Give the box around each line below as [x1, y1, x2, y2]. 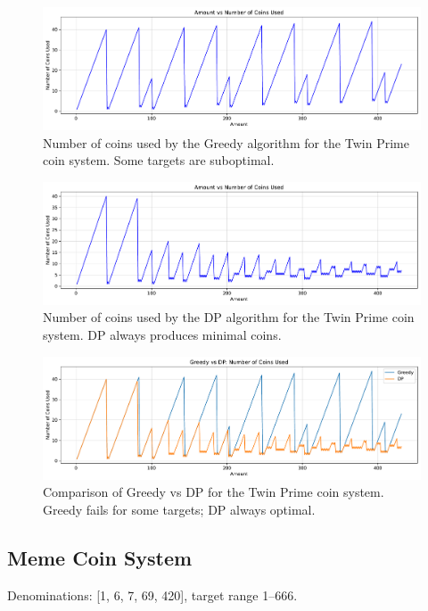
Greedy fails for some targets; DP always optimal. [43, 500, 316, 518]
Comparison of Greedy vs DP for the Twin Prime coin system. [43, 483, 384, 501]
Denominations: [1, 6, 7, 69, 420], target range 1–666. [7, 585, 298, 604]
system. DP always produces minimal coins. [43, 326, 282, 343]
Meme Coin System [7, 543, 193, 571]
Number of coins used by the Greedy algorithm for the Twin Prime [43, 133, 409, 152]
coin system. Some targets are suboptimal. [43, 151, 275, 169]
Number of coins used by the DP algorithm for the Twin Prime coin [43, 308, 415, 326]
